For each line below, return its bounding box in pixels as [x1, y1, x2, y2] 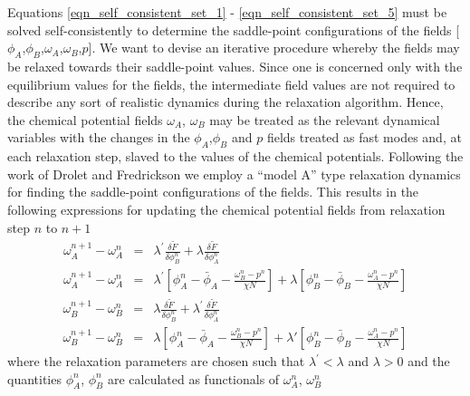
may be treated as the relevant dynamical [209, 110, 440, 129]
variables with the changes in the [7, 128, 190, 147]
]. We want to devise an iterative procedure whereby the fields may [88, 38, 460, 57]
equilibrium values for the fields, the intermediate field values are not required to [7, 74, 456, 93]
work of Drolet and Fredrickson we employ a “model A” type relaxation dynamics [7, 164, 461, 183]
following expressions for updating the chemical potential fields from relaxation [7, 199, 446, 218]
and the [408, 352, 450, 371]
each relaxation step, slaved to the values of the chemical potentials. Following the [7, 147, 464, 166]
